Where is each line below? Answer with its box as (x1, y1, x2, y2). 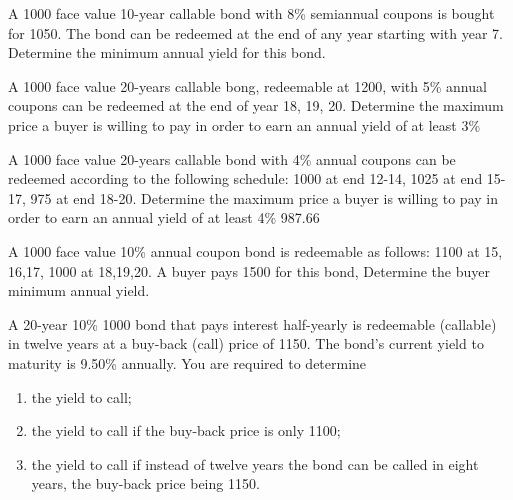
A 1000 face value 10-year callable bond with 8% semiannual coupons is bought (8, 3, 495, 23)
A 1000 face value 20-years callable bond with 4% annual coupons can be (8, 148, 456, 169)
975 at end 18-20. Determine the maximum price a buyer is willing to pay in (30, 187, 498, 208)
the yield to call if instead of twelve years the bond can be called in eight (31, 453, 479, 474)
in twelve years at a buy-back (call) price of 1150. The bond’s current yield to (8, 333, 484, 354)
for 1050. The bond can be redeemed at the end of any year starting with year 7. (8, 22, 503, 43)
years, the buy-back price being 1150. (31, 473, 260, 494)
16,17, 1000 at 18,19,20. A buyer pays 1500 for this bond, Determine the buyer (8, 260, 490, 281)
